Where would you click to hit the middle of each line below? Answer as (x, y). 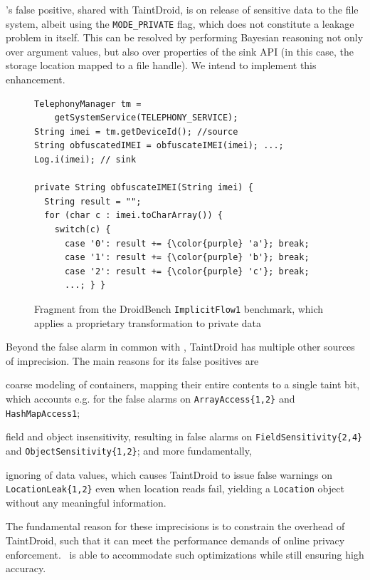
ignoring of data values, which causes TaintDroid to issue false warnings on (169, 474)
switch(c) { (83, 229)
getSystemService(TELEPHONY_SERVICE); (146, 118)
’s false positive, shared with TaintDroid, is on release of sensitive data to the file (182, 9)
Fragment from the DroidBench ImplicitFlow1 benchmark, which (179, 308)
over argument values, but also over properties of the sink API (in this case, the (180, 51)
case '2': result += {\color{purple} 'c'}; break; (187, 271)
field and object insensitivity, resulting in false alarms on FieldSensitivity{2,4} (184, 436)
